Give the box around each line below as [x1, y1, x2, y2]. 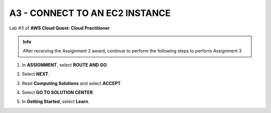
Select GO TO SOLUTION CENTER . [22, 89, 94, 95]
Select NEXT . [22, 71, 50, 77]
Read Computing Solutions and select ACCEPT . [22, 80, 122, 86]
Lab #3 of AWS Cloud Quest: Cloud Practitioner [9, 25, 110, 31]
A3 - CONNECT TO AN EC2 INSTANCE [9, 7, 171, 18]
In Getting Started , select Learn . [22, 98, 90, 104]
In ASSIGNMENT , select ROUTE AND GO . [22, 61, 108, 67]
